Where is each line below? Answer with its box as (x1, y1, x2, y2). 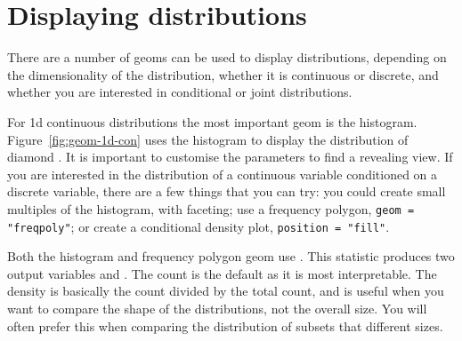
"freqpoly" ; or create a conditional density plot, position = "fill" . (7, 217, 390, 235)
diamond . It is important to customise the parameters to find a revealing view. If (7, 147, 453, 166)
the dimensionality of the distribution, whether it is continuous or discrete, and (7, 65, 439, 83)
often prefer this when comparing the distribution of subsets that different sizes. (7, 316, 443, 335)
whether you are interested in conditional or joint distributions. (7, 83, 353, 101)
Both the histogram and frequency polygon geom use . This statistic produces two (7, 247, 455, 266)
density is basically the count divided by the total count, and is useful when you (7, 282, 444, 300)
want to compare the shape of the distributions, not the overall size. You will (7, 298, 427, 317)
